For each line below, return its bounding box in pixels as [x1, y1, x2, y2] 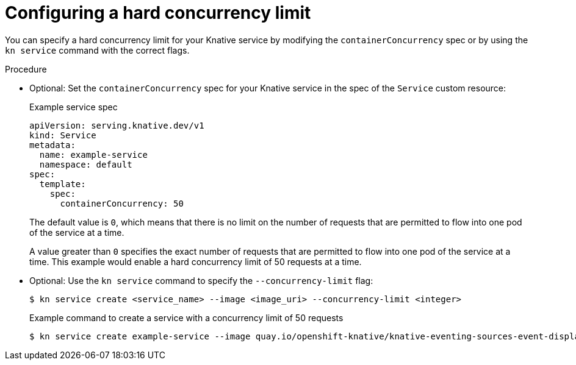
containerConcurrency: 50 [60, 198, 184, 208]
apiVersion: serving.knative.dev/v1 [29, 120, 204, 130]
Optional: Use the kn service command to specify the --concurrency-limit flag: [29, 275, 373, 286]
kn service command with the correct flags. [5, 44, 190, 55]
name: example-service [39, 149, 148, 160]
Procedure [5, 63, 47, 74]
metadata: [29, 140, 76, 150]
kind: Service [29, 130, 96, 140]
